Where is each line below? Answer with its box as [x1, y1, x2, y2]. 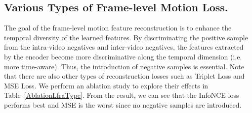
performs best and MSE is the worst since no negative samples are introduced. [4, 99, 242, 110]
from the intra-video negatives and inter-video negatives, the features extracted [4, 42, 244, 52]
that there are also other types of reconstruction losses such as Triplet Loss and [4, 71, 245, 81]
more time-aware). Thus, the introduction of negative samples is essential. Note [4, 61, 244, 71]
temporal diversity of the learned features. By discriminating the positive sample [4, 32, 248, 42]
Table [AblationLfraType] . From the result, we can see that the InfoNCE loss [4, 90, 239, 100]
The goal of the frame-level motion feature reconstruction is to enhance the [4, 23, 232, 33]
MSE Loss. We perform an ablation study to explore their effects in [4, 80, 209, 90]
